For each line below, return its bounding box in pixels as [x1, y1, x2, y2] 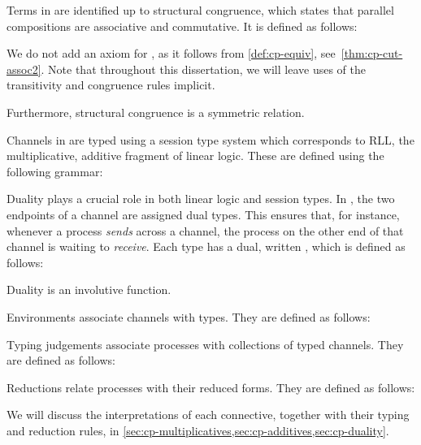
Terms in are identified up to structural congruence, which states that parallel [7, 2, 394, 18]
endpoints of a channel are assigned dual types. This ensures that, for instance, [7, 205, 400, 222]
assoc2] [7, 60, 41, 77]
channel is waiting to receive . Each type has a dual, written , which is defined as [7, 238, 406, 255]
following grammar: [7, 162, 103, 179]
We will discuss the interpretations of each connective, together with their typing [7, 406, 410, 423]
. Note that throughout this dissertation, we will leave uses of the [41, 60, 366, 77]
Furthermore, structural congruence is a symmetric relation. [7, 103, 305, 120]
